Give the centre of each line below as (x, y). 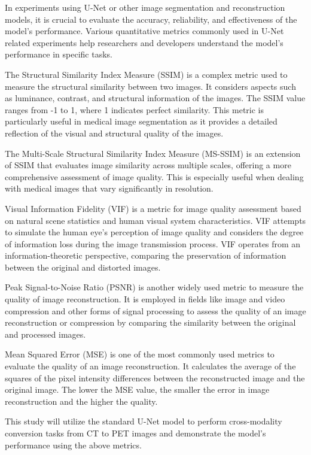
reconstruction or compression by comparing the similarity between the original (150, 322)
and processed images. (45, 334)
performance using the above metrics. (73, 445)
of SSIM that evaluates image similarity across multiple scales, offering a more (148, 165)
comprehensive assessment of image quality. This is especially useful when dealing (154, 176)
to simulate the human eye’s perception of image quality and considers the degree (154, 232)
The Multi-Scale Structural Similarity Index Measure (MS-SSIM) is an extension (153, 153)
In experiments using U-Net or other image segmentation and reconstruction (145, 7)
